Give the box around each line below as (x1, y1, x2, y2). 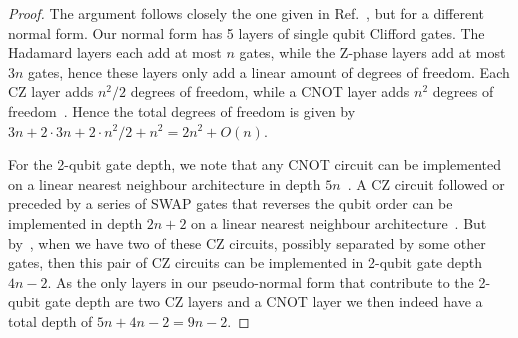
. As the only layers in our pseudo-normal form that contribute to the (47, 271, 474, 292)
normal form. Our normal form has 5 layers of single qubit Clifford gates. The (8, 22, 485, 43)
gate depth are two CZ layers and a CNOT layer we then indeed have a (44, 291, 483, 312)
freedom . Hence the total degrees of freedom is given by (8, 100, 356, 121)
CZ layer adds (8, 81, 94, 102)
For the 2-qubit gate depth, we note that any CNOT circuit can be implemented (8, 154, 501, 175)
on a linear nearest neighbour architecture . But (191, 212, 487, 233)
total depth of (8, 310, 93, 331)
